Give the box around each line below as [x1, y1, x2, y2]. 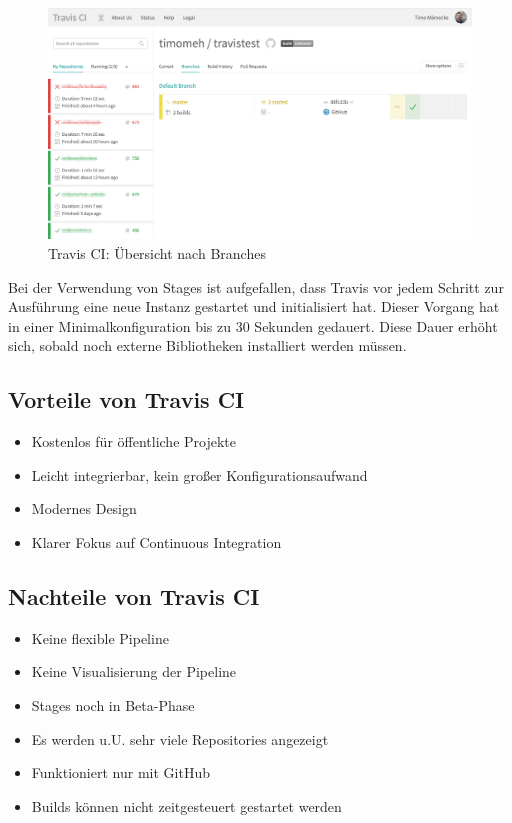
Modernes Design [31, 498, 137, 519]
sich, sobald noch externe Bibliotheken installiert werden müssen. [8, 335, 407, 356]
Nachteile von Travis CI [8, 580, 260, 611]
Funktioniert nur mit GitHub [31, 762, 210, 783]
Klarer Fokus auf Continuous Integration [31, 532, 282, 552]
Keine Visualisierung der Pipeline [31, 661, 237, 682]
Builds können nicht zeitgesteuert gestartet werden [31, 795, 342, 816]
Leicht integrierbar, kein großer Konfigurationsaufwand [31, 464, 368, 485]
